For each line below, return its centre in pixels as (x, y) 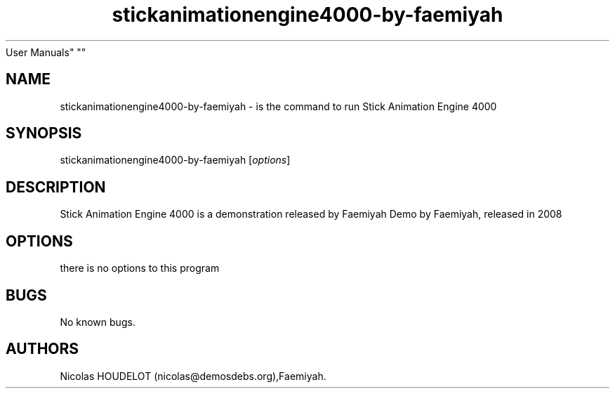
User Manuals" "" (46, 52)
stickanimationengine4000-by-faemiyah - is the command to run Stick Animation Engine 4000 (278, 106)
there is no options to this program (140, 268)
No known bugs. (98, 322)
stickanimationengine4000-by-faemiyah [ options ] (175, 160)
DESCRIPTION (56, 187)
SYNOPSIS (44, 133)
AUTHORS (42, 349)
